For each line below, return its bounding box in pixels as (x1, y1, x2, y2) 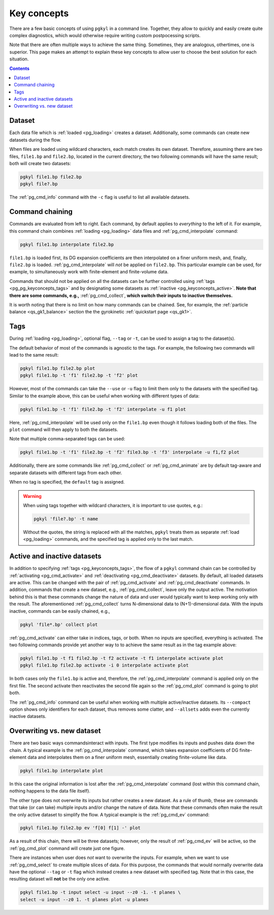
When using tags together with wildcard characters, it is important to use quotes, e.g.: (23, 502, 203, 508)
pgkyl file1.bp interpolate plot (20, 768, 104, 773)
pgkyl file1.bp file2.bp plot (20, 365, 95, 371)
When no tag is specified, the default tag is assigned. (9, 479, 125, 485)
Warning (23, 493, 42, 499)
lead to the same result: (9, 352, 59, 358)
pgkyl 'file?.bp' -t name (33, 516, 98, 522)
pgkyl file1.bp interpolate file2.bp (20, 241, 114, 247)
